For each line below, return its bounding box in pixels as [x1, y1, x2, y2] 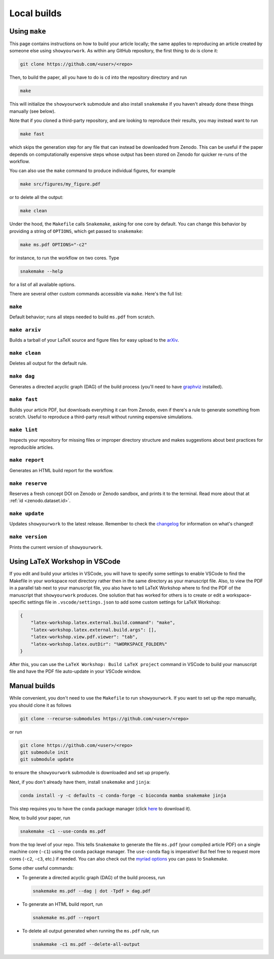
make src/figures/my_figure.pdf [20, 181, 101, 187]
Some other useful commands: [9, 865, 74, 871]
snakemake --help [20, 268, 63, 274]
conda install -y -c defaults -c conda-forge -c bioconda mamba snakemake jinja [20, 792, 226, 798]
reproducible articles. [9, 444, 54, 450]
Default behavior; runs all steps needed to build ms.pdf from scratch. [9, 314, 155, 320]
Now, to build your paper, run [9, 815, 71, 821]
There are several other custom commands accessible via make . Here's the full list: [9, 290, 183, 296]
